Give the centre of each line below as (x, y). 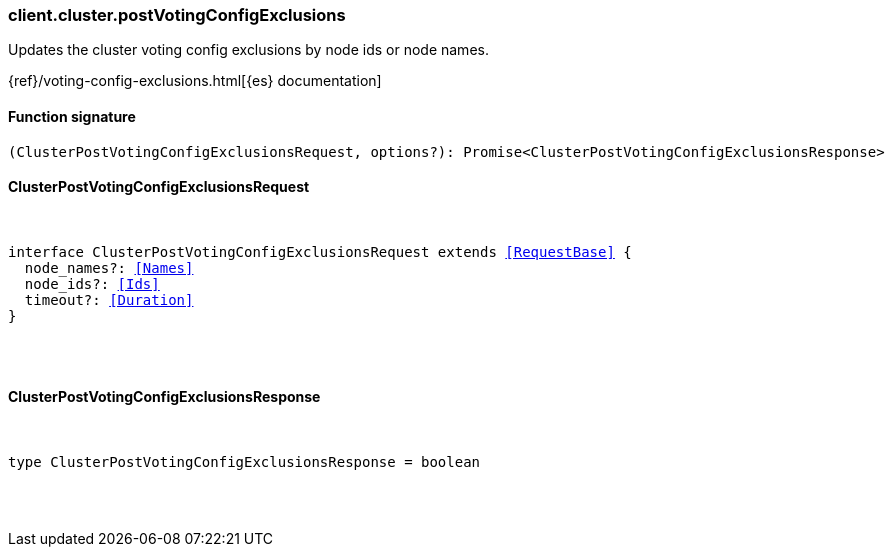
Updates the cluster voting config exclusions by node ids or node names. (248, 50)
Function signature (72, 116)
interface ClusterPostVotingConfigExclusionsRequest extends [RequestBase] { (320, 251)
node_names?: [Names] (109, 267)
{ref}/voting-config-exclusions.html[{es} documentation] (195, 81)
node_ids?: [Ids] (92, 283)
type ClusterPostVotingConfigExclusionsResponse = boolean (244, 462)
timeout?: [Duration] (109, 299)
